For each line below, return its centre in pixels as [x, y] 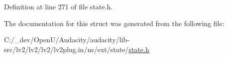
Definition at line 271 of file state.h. [58, 6]
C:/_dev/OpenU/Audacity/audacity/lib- [67, 40]
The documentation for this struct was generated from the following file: [114, 23]
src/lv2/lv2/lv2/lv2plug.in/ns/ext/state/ [66, 49]
